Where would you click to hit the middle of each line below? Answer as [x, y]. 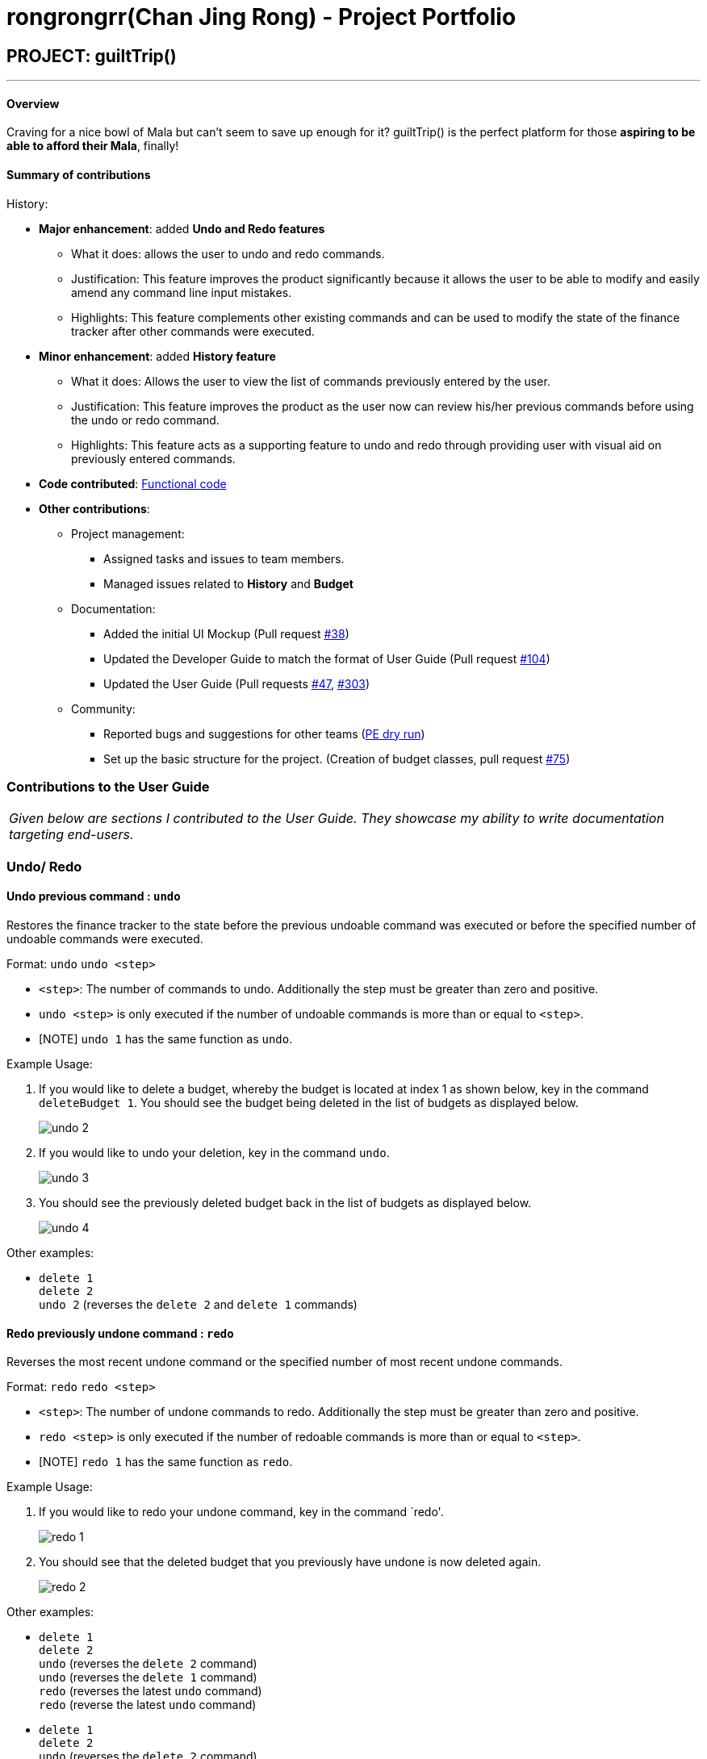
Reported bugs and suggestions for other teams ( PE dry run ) [264, 733]
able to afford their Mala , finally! [93, 146]
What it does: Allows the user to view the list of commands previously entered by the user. [311, 381]
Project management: [128, 533]
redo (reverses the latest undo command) [151, 1691]
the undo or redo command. [145, 420]
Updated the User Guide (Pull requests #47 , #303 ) [237, 683]
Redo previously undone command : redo [120, 1333]
